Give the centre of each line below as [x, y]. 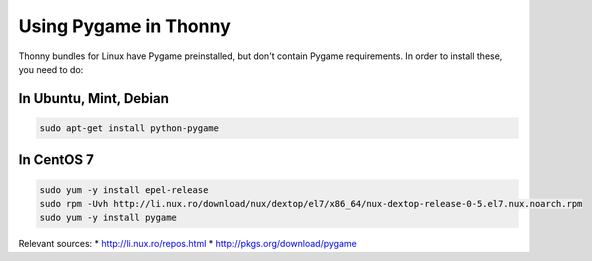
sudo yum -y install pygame [108, 218]
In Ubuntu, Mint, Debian [94, 98]
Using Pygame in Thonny [125, 26]
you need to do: [51, 69]
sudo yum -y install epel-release [124, 189]
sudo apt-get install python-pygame [129, 128]
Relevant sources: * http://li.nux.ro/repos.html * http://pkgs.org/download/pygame [187, 244]
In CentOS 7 [56, 160]
